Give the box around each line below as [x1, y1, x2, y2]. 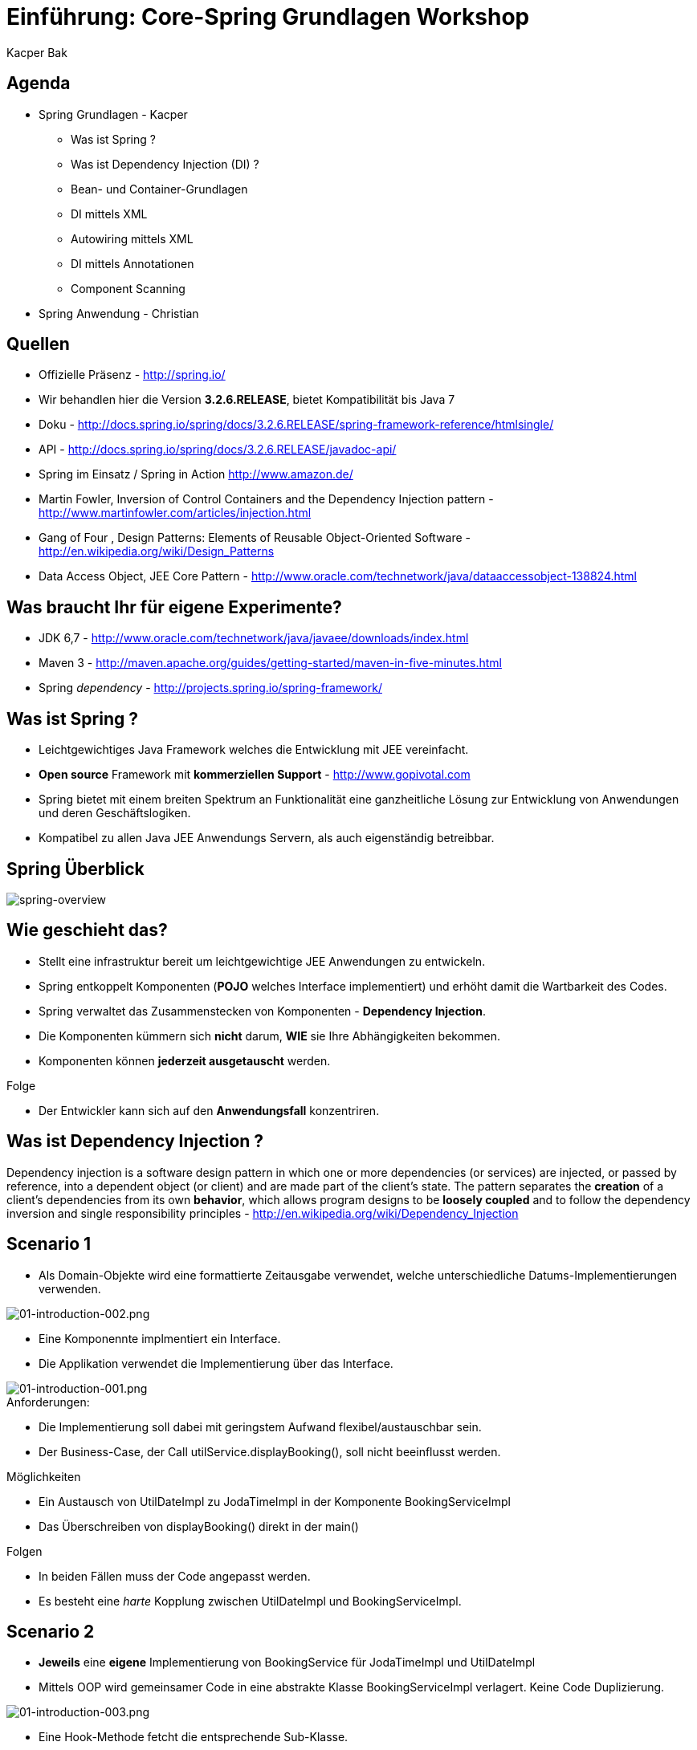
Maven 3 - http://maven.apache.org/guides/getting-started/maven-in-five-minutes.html [39, 656, 502, 670]
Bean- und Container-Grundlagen [71, 181, 248, 196]
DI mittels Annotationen [71, 256, 194, 271]
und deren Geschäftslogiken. [39, 806, 191, 820]
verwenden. [39, 1281, 101, 1296]
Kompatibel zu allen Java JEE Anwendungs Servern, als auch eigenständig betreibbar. [39, 831, 495, 845]
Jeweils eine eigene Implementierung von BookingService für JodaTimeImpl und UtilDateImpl [39, 1655, 536, 1670]
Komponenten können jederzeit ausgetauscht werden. [39, 1053, 331, 1068]
